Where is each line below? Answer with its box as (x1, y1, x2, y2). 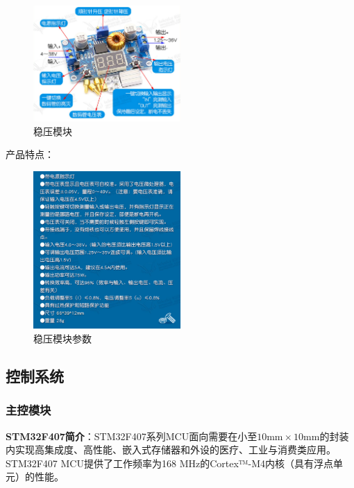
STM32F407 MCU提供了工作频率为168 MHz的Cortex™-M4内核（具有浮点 (6, 455, 334, 470)
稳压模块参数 (33, 331, 92, 346)
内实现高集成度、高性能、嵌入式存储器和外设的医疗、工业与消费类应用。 (6, 442, 336, 457)
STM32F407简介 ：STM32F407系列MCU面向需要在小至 (6, 428, 258, 443)
